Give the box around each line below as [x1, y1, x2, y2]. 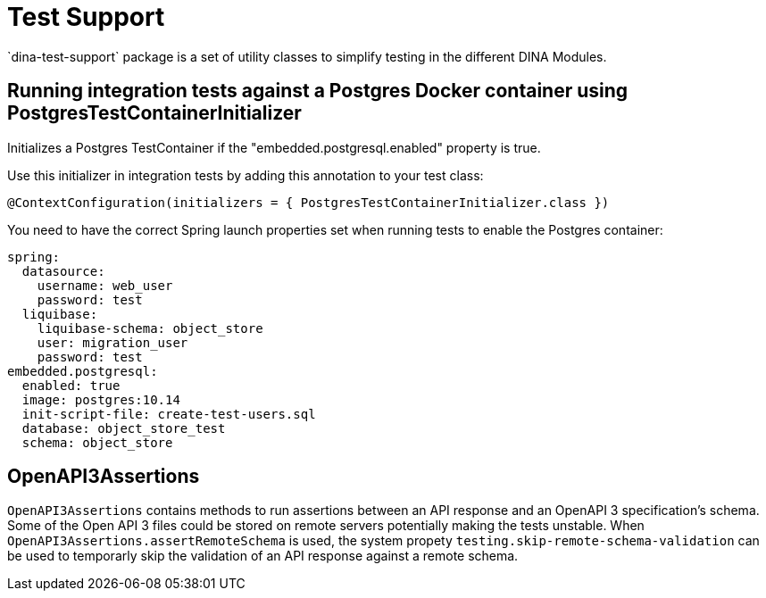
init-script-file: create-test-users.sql [21, 406, 316, 421]
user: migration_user [37, 335, 188, 350]
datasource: [21, 263, 105, 278]
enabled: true [21, 378, 121, 393]
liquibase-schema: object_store [37, 320, 263, 336]
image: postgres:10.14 [21, 392, 180, 407]
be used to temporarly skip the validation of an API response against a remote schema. [7, 548, 519, 564]
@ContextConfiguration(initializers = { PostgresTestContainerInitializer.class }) [7, 195, 610, 210]
